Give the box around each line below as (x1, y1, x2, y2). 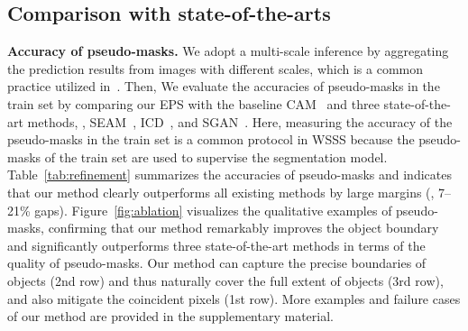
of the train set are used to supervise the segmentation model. (44, 147, 388, 166)
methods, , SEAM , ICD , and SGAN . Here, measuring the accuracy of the (27, 112, 453, 131)
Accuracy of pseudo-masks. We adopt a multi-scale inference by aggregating (7, 41, 449, 60)
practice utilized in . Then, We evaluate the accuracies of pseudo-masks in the (7, 77, 440, 96)
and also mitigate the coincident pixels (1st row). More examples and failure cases (7, 289, 461, 308)
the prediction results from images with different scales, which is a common (7, 59, 424, 78)
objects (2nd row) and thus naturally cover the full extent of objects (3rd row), (7, 271, 444, 290)
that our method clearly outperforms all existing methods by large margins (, (7, 182, 435, 201)
